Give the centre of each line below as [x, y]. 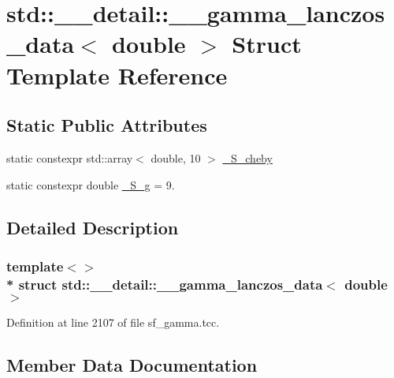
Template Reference [117, 75]
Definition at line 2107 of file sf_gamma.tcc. [113, 322]
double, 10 [176, 157]
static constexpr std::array [70, 157]
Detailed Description [93, 227]
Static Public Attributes [107, 125]
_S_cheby [247, 157]
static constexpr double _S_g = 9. [91, 184]
